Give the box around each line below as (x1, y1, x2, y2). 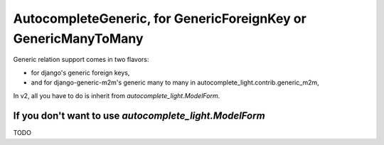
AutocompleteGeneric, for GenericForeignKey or (13, 11, 307, 26)
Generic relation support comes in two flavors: (13, 55, 149, 64)
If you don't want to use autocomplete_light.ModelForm (13, 110, 266, 122)
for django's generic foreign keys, (31, 68, 130, 77)
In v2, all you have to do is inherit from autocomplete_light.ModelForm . (13, 91, 220, 100)
